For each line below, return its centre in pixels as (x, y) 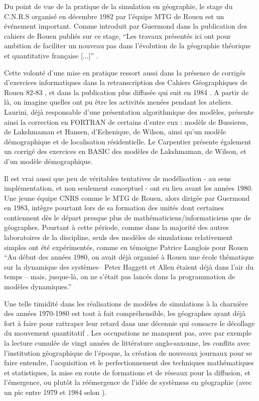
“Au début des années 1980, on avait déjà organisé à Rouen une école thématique (129, 257)
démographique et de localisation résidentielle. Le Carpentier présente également (128, 141)
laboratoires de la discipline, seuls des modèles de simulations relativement (118, 237)
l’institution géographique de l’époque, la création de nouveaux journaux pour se (128, 352)
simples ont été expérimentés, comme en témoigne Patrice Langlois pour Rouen (126, 247)
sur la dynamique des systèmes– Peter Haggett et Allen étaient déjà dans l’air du (129, 266)
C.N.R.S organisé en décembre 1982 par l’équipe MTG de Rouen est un (114, 16)
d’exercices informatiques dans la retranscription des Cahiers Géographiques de (126, 82)
